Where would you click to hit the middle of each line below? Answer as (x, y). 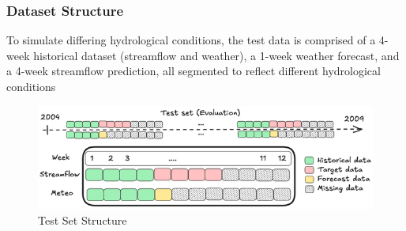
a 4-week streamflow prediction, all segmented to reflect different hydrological (194, 71)
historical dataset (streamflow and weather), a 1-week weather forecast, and (216, 55)
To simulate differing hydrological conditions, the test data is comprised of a (191, 40)
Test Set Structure (83, 220)
